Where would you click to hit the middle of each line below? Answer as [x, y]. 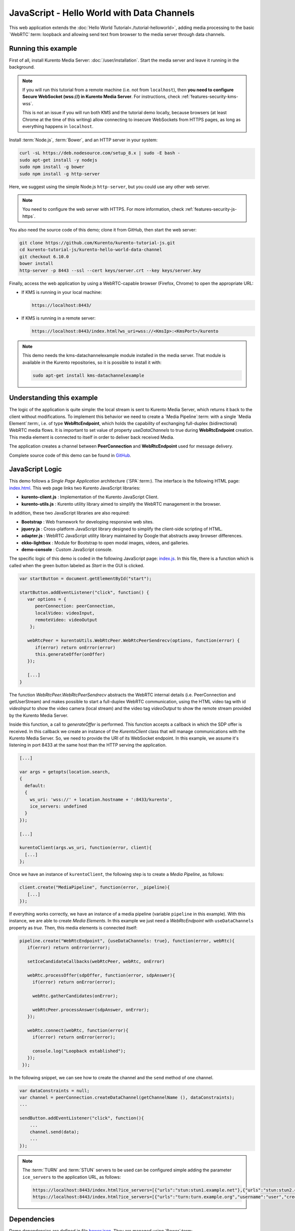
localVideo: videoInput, [65, 613]
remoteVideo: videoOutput [66, 620]
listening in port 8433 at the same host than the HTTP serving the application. [88, 745]
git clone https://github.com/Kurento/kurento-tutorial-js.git [97, 243]
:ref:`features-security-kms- [210, 97]
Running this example [43, 49]
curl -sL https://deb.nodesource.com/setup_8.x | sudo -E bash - [100, 153]
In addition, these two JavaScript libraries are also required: [69, 513]
